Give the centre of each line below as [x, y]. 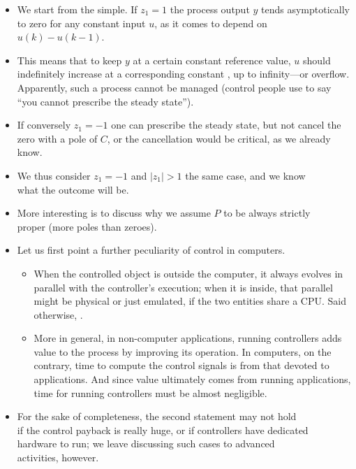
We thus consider [54, 175]
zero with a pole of [57, 138]
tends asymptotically [305, 9]
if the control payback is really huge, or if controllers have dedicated [163, 430]
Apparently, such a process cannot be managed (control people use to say [174, 87]
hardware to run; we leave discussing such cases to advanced [146, 443]
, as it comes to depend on [211, 23]
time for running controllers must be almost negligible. [150, 392]
